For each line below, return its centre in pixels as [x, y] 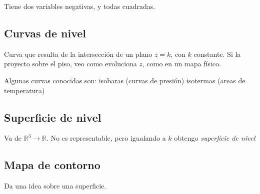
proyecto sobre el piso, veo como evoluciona [70, 64]
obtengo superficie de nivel [215, 138]
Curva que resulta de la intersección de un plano [78, 54]
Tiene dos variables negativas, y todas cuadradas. [80, 6]
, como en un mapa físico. [181, 64]
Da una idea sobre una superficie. [55, 186]
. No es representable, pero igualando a [106, 138]
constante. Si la [217, 54]
